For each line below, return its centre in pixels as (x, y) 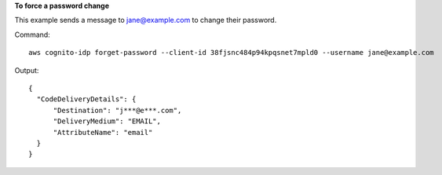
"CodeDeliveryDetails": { (86, 99)
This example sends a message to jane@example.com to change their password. (146, 20)
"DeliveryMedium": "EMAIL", (107, 121)
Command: (32, 35)
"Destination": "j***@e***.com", (117, 110)
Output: (27, 70)
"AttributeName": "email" (103, 132)
